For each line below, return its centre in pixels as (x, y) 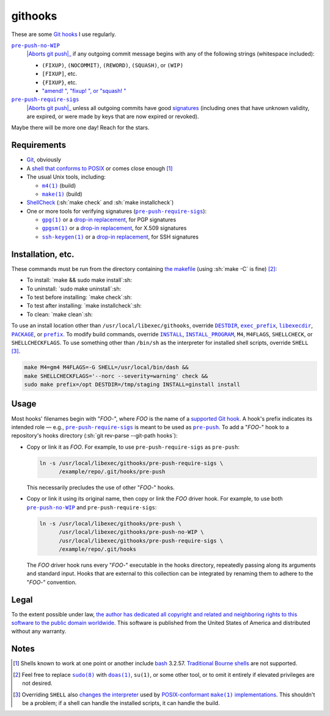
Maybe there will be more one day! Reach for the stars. (80, 128)
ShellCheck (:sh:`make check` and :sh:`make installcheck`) (100, 202)
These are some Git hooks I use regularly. (64, 34)
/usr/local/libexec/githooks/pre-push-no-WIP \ (131, 532)
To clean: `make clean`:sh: (60, 314)
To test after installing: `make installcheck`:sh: (84, 306)
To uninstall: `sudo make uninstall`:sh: (74, 289)
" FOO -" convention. (52, 582)
